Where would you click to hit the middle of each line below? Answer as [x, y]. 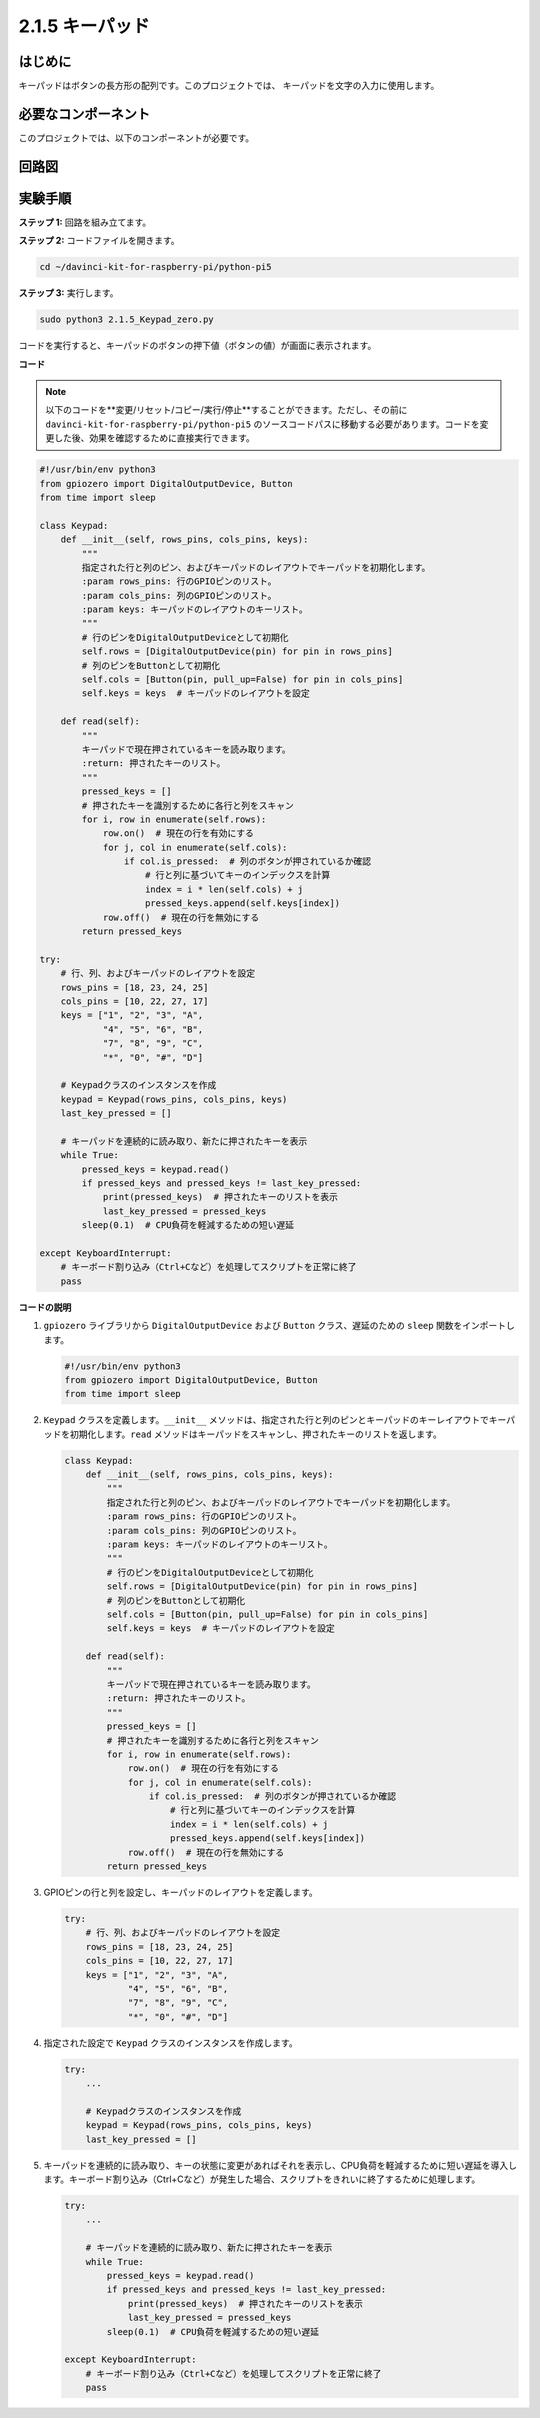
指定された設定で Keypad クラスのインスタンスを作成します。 [171, 2042]
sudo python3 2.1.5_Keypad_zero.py [126, 319]
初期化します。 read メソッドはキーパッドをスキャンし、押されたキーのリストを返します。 [255, 1434]
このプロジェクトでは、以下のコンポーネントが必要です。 [136, 137]
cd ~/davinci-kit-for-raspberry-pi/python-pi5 [155, 267]
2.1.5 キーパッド [84, 26]
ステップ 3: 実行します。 [68, 293]
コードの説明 [45, 1307]
